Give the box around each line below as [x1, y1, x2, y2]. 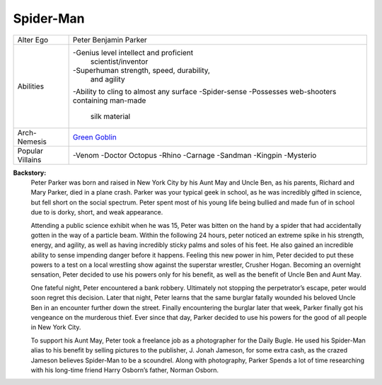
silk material [90, 111, 131, 121]
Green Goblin [72, 132, 117, 142]
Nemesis [17, 137, 47, 146]
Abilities [17, 81, 45, 91]
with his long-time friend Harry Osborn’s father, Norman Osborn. [30, 365, 219, 374]
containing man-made [72, 96, 146, 105]
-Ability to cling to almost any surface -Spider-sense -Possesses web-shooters [72, 86, 337, 96]
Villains [17, 154, 42, 164]
